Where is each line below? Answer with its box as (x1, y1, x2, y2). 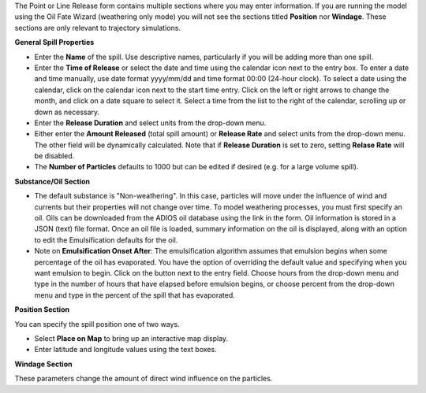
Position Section (14, 305, 70, 314)
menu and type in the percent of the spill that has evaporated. (34, 290, 236, 299)
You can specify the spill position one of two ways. (14, 319, 181, 328)
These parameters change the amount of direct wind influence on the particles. (14, 374, 273, 384)
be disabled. (34, 151, 75, 161)
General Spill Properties (14, 38, 95, 47)
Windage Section (14, 359, 73, 369)
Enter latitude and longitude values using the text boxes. (34, 345, 217, 354)
